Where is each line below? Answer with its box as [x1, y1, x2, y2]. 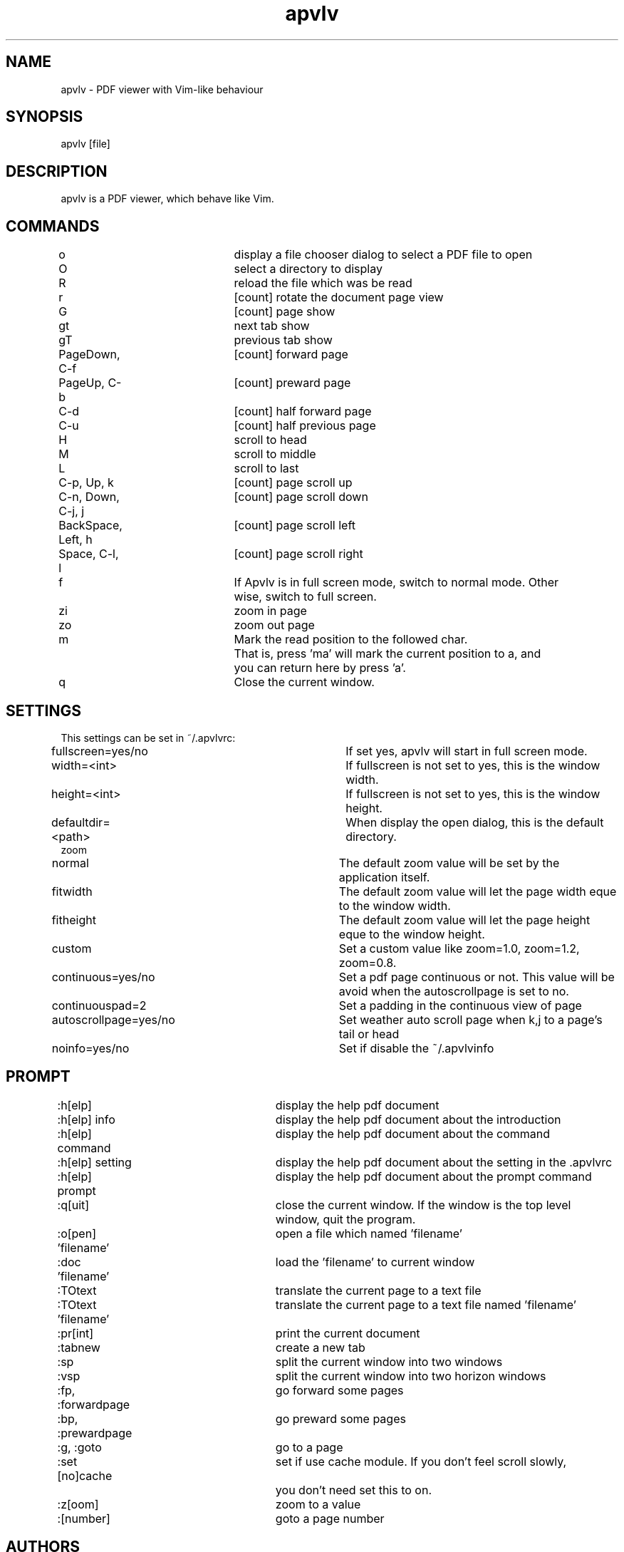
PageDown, [58, 347, 120, 362]
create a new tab [275, 1340, 365, 1355]
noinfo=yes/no [51, 1040, 130, 1055]
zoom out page [234, 618, 315, 633]
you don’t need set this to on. [275, 1482, 432, 1497]
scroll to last [234, 461, 299, 476]
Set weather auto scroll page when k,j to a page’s [338, 1012, 603, 1027]
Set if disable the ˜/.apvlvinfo [338, 1040, 494, 1055]
